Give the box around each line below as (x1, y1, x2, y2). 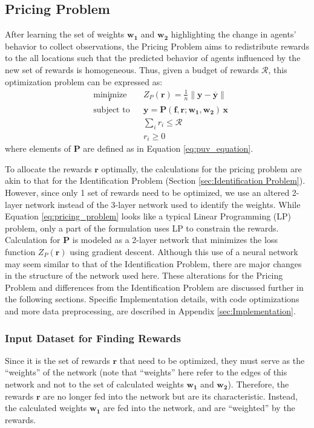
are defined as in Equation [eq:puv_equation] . (83, 142, 253, 155)
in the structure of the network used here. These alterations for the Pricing (5, 269, 283, 282)
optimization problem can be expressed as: (5, 75, 163, 88)
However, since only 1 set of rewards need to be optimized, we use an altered (5, 186, 290, 199)
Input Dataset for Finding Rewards (5, 330, 181, 345)
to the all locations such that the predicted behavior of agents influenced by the (5, 51, 301, 64)
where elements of (5, 142, 71, 155)
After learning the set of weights (5, 28, 125, 41)
